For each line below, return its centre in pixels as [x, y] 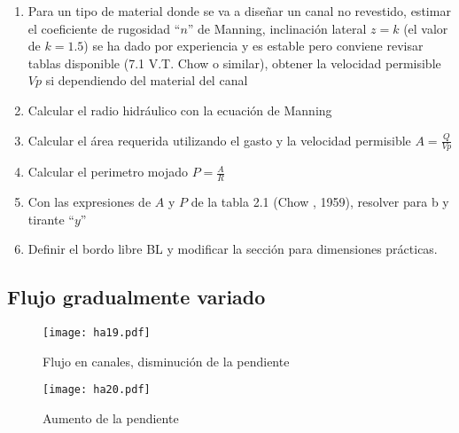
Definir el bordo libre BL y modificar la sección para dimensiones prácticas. [233, 249]
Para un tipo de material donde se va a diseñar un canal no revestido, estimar [239, 11]
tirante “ [51, 219]
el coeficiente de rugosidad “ [104, 28]
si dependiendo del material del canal [147, 80]
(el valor [426, 28]
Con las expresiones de [89, 202]
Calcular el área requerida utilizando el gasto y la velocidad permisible [219, 140]
